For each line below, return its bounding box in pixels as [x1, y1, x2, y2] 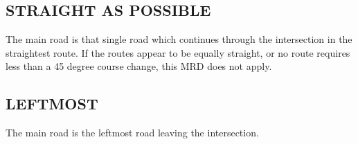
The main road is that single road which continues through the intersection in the [6, 32, 352, 46]
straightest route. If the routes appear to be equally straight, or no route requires [6, 45, 350, 60]
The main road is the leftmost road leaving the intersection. [6, 125, 259, 140]
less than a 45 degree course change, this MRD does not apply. [6, 59, 272, 73]
